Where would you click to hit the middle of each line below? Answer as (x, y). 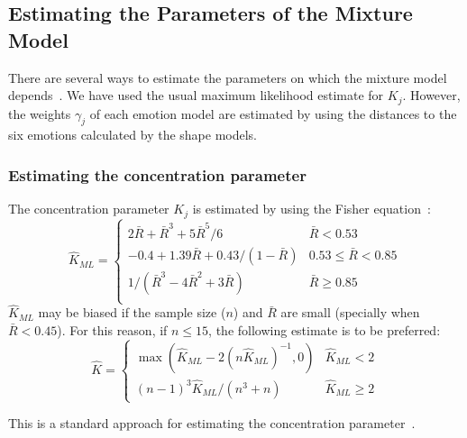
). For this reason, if (112, 329)
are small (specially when (350, 312)
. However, (431, 95)
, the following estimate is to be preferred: (325, 329)
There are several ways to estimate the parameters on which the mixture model (228, 77)
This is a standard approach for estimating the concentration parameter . (212, 423)
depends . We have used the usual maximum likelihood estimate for (196, 95)
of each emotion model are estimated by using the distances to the (273, 113)
